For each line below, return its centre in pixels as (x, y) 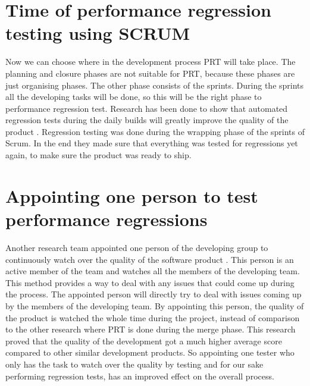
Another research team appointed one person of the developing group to (137, 247)
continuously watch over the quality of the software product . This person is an (150, 259)
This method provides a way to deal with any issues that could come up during (150, 282)
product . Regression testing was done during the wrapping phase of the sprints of (155, 131)
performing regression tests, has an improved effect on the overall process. (140, 376)
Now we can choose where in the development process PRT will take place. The (151, 62)
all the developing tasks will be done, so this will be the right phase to (134, 97)
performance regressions (107, 219)
